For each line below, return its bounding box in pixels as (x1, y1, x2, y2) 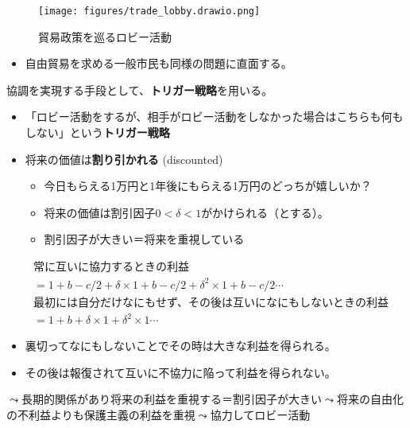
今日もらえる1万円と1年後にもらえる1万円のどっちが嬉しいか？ (44, 177, 372, 194)
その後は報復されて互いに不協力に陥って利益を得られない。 (25, 364, 336, 380)
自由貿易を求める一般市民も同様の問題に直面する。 (25, 55, 292, 72)
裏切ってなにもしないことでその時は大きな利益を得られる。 (25, 337, 336, 354)
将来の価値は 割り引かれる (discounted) (25, 150, 223, 167)
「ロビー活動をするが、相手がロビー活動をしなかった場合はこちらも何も (25, 108, 404, 125)
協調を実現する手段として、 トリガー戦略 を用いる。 (6, 81, 273, 98)
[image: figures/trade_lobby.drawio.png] (38, 6, 261, 17)
